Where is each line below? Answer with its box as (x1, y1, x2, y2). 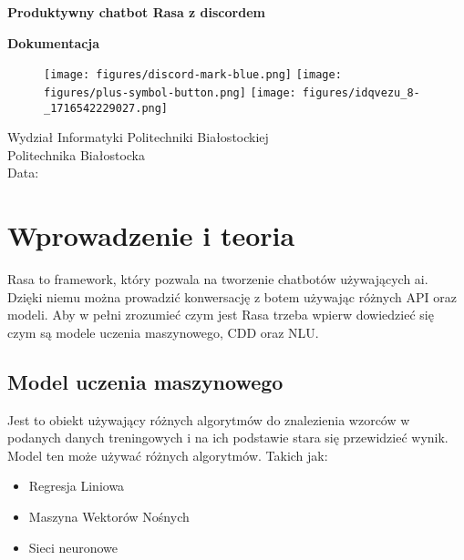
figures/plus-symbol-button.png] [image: (44, 86, 296, 99)
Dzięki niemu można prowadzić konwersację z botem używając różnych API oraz (7, 287, 457, 306)
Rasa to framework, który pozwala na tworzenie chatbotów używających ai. (7, 270, 428, 289)
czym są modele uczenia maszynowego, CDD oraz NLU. (7, 322, 319, 341)
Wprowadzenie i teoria (7, 217, 295, 254)
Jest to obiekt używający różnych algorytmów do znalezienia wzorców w (7, 410, 410, 429)
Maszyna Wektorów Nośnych (28, 507, 190, 526)
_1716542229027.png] (44, 101, 169, 115)
